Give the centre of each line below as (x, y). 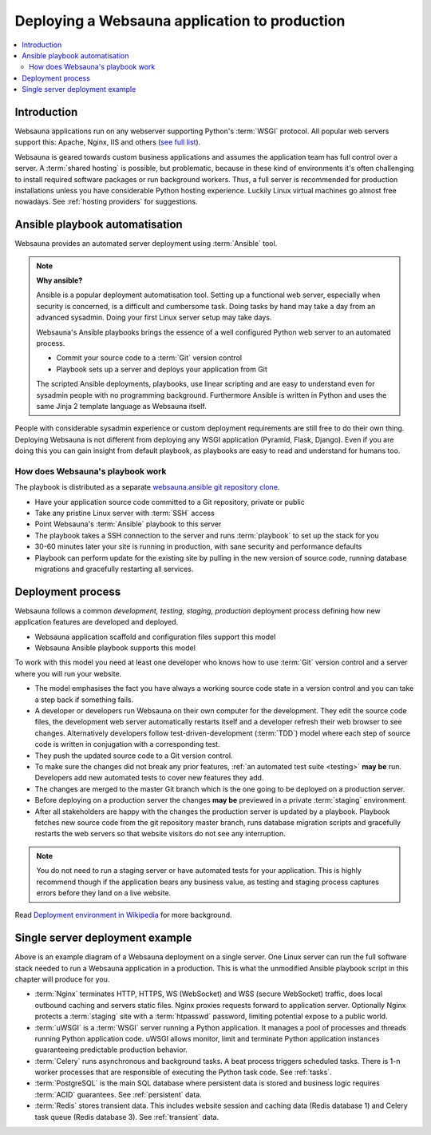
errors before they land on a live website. (104, 893)
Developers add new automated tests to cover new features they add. (149, 778)
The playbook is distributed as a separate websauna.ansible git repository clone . (147, 487)
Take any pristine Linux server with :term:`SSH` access (125, 513)
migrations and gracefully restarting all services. (114, 569)
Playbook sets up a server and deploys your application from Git (162, 369)
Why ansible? (59, 280)
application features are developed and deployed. (97, 622)
